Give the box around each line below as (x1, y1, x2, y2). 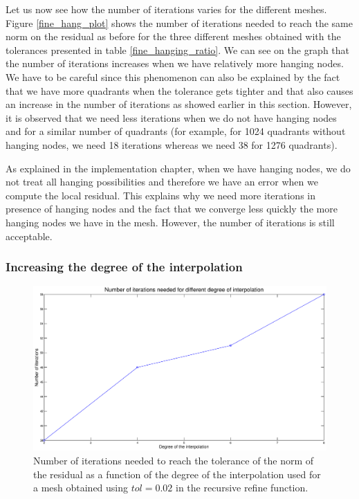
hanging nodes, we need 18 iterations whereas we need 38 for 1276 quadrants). (6, 137, 338, 152)
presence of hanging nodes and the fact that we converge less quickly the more (6, 201, 338, 216)
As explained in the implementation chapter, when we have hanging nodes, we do (6, 161, 351, 175)
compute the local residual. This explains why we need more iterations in (6, 188, 316, 202)
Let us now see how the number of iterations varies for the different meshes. (6, 2, 327, 16)
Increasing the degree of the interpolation (6, 258, 243, 275)
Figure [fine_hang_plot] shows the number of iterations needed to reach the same (6, 15, 353, 30)
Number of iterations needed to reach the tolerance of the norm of (33, 453, 314, 467)
